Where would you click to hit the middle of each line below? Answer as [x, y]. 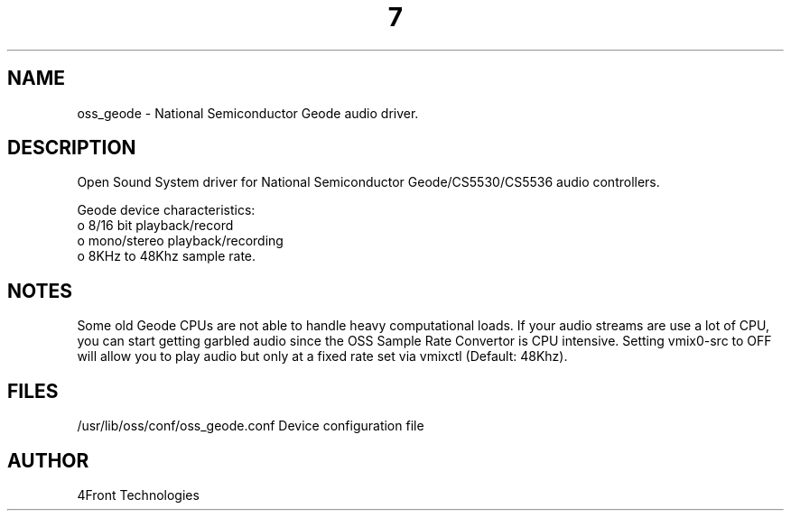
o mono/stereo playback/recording [180, 241]
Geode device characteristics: [166, 210]
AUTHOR [48, 460]
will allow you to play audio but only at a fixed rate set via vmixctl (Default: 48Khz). [322, 356]
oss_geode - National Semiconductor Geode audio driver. [248, 113]
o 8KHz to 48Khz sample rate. [167, 256]
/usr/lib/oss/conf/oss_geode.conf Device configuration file [251, 426]
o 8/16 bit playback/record [155, 226]
